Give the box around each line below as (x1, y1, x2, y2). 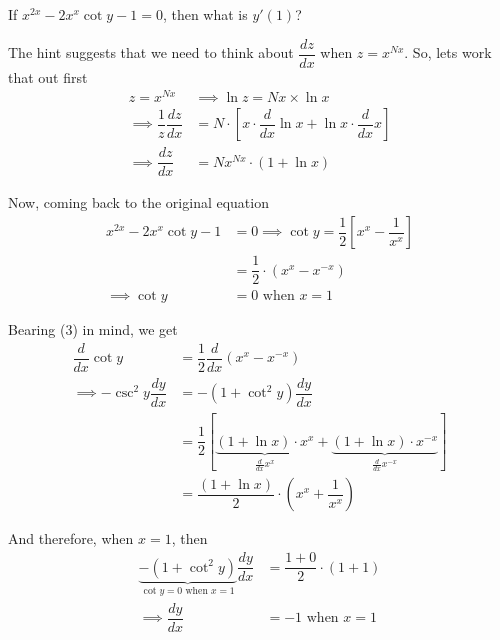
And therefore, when (8, 528, 134, 549)
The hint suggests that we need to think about (8, 42, 294, 63)
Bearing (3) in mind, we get (8, 319, 178, 340)
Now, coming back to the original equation (8, 192, 269, 213)
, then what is (162, 4, 248, 24)
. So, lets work (404, 42, 492, 63)
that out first (8, 66, 88, 87)
